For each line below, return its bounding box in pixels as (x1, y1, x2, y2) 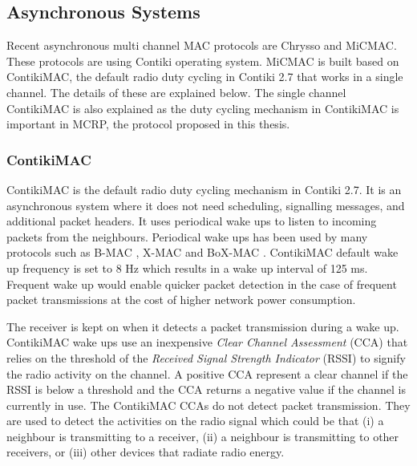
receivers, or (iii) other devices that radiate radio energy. (6, 444, 285, 460)
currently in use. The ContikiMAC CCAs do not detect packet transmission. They (6, 396, 411, 413)
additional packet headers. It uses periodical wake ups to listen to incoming (6, 213, 377, 229)
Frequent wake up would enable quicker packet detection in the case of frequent (6, 275, 397, 292)
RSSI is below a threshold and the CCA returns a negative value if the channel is (6, 381, 406, 398)
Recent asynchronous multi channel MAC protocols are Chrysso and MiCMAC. (6, 37, 397, 54)
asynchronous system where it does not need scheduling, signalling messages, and (6, 197, 405, 213)
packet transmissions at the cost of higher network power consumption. (6, 291, 356, 308)
